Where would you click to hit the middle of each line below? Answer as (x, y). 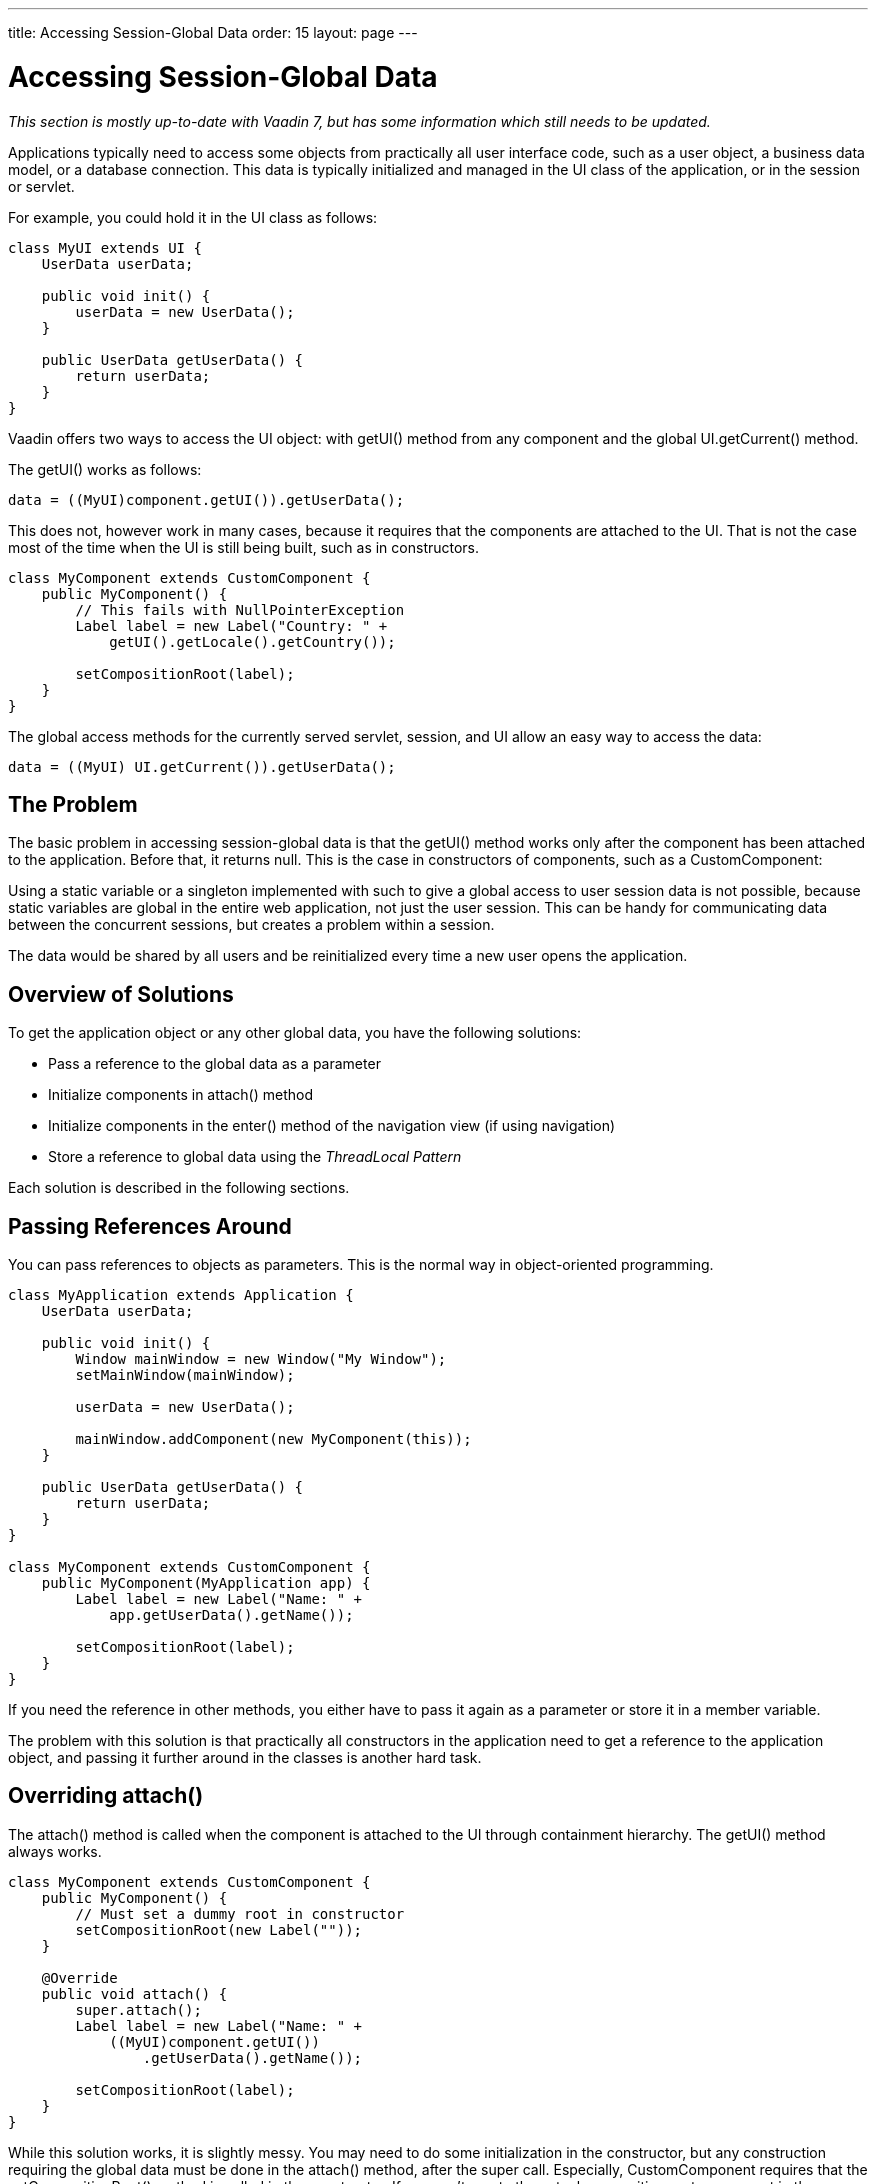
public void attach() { (134, 1993)
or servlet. (41, 186)
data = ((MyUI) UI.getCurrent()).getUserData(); (202, 766)
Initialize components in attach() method (181, 1095)
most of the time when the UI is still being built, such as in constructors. (244, 547)
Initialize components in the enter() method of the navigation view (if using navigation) (332, 1126)
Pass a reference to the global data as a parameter (214, 1064)
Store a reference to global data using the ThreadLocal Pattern (255, 1157)
